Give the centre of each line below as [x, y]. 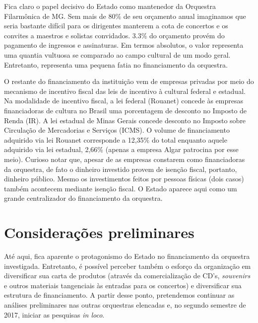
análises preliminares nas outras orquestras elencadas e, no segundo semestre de [125, 304]
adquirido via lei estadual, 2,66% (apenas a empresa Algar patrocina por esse [121, 149]
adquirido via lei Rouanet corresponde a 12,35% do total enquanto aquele [116, 139]
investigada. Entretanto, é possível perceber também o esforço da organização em [128, 266]
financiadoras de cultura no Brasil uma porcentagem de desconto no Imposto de [126, 110]
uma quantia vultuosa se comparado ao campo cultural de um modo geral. [117, 54]
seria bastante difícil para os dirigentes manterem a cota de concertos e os [116, 26]
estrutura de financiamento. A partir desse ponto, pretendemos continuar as [119, 295]
